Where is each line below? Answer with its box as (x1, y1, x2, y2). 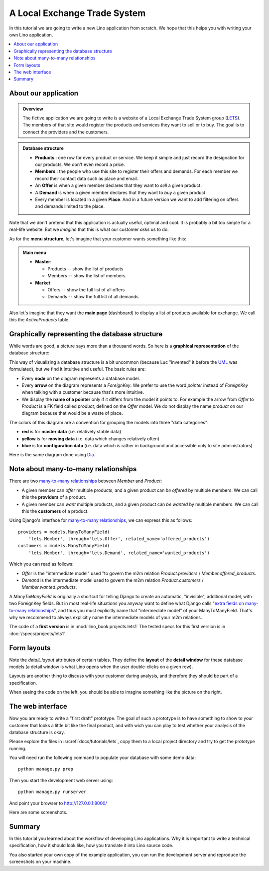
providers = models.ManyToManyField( (18, 529, 111, 535)
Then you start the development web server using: (9, 777, 113, 783)
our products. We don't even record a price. (35, 161, 126, 167)
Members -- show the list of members (47, 273, 126, 279)
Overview (22, 105, 43, 112)
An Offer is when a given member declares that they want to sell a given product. (35, 182, 202, 188)
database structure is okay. (9, 729, 65, 735)
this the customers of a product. (21, 508, 89, 514)
